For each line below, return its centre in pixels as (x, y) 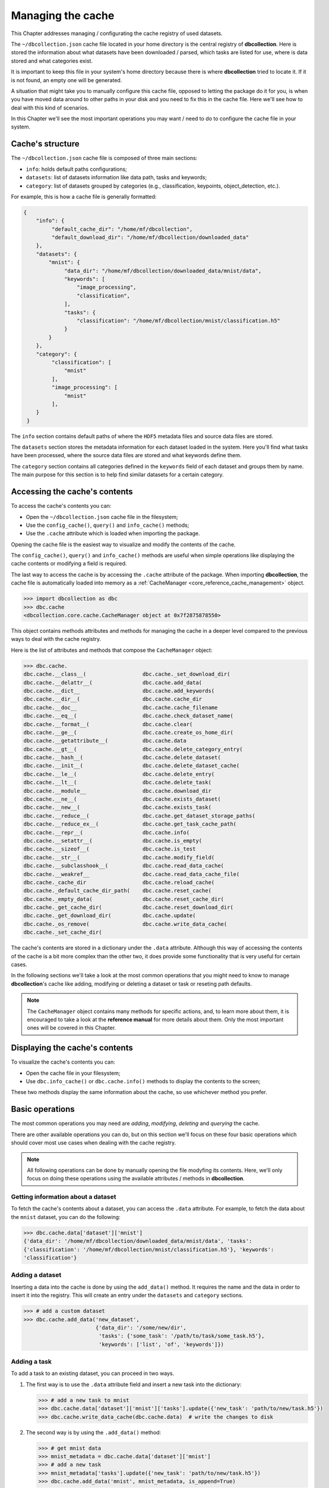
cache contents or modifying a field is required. (69, 564)
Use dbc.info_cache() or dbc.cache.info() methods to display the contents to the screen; (143, 1081)
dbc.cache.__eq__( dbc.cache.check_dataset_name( (129, 716)
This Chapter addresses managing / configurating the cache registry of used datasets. (117, 33)
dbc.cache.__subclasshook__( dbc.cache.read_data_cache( (124, 866)
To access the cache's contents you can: (61, 506)
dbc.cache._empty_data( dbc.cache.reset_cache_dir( (124, 899)
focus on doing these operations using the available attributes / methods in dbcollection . (136, 1178)
